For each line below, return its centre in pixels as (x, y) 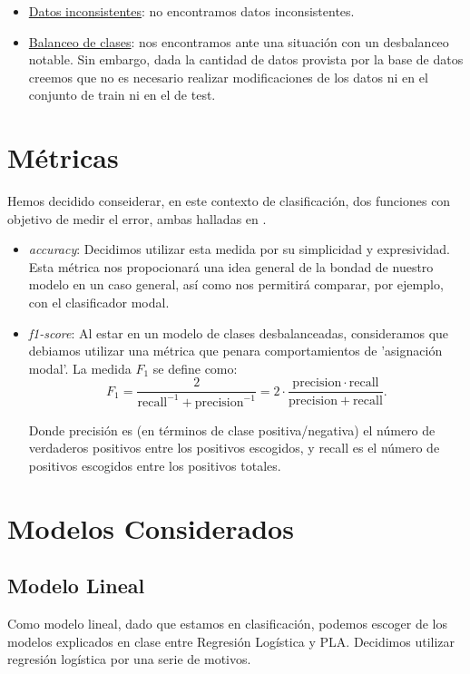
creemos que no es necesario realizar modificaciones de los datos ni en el (228, 77)
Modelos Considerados (151, 527)
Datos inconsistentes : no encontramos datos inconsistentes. (191, 11)
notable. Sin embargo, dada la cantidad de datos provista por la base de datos (246, 59)
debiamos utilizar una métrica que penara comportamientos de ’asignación (235, 351)
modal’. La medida (80, 368)
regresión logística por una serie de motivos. (129, 659)
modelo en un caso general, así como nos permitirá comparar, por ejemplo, (236, 284)
